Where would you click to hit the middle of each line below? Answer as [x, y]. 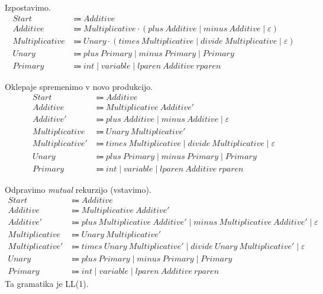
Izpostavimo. [28, 7]
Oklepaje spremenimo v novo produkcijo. [79, 86]
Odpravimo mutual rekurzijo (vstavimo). [78, 189]
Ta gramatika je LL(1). [47, 284]
